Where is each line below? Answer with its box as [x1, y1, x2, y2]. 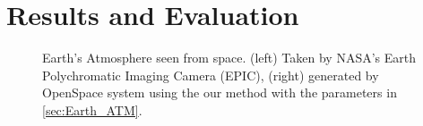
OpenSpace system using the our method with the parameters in [42, 83, 397, 102]
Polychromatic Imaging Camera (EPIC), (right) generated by [42, 65, 379, 84]
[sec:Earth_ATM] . [42, 100, 142, 119]
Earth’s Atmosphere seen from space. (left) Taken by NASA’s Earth [42, 48, 417, 67]
